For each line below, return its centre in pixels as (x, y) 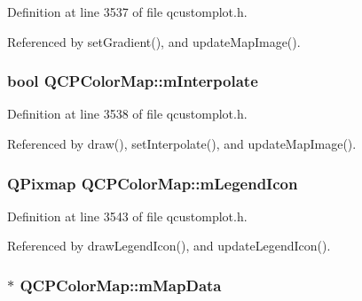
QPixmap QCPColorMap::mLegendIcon (153, 183)
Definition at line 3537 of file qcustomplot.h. (127, 12)
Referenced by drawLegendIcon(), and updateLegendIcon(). (169, 246)
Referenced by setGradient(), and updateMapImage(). (154, 41)
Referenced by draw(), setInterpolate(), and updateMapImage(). (182, 143)
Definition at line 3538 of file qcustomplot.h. (127, 114)
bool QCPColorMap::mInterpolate (133, 81)
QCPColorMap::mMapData (121, 285)
